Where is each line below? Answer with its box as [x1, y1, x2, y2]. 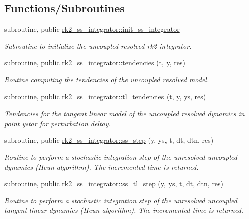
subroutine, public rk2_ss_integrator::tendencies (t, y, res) [4, 57, 185, 68]
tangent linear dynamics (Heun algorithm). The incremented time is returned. [4, 205, 244, 215]
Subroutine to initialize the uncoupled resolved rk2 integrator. [4, 40, 192, 51]
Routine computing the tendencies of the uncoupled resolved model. [4, 74, 209, 84]
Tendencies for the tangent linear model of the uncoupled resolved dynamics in [4, 108, 245, 119]
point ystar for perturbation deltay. [4, 118, 111, 128]
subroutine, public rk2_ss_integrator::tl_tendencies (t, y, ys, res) [4, 91, 206, 101]
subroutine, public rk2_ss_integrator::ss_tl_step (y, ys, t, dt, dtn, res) [4, 178, 224, 189]
